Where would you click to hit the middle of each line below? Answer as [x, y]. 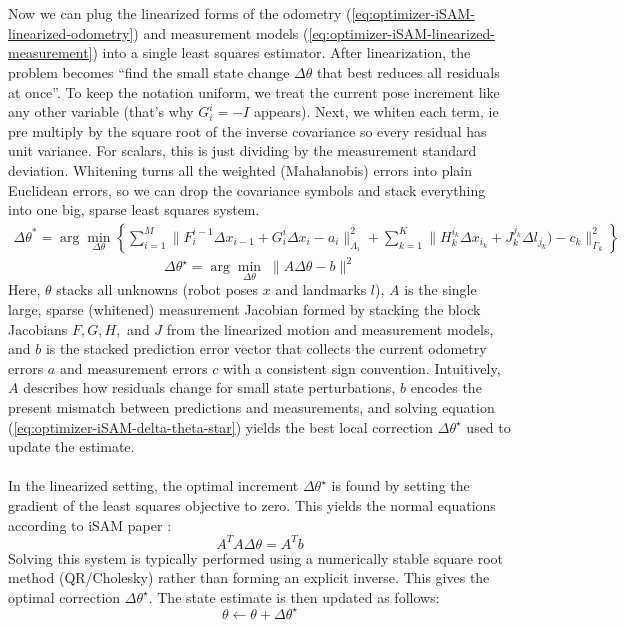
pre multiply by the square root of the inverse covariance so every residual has [247, 130]
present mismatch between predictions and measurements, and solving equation [251, 407]
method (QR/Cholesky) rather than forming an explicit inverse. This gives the [249, 577]
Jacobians [38, 328]
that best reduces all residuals [408, 71]
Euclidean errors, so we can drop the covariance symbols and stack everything [247, 189]
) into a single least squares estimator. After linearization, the [281, 52]
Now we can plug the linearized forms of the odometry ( [180, 13]
